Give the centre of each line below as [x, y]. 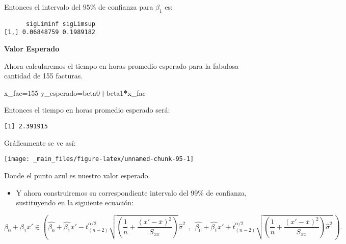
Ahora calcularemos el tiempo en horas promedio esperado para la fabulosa [122, 65]
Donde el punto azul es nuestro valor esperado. [77, 175]
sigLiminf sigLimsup [60, 24]
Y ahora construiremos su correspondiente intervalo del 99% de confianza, [131, 192]
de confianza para [126, 7]
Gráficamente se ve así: [40, 142]
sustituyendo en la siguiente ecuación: [75, 202]
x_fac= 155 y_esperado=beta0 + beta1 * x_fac [75, 92]
